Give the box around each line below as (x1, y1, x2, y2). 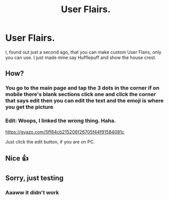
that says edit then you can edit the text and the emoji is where (5, 97, 164, 104)
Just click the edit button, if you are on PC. (5, 138, 95, 145)
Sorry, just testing (5, 174, 64, 183)
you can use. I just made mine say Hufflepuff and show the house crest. (5, 54, 157, 61)
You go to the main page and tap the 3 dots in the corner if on (5, 84, 160, 92)
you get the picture (5, 103, 54, 110)
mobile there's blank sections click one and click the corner (5, 91, 156, 98)
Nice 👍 (5, 154, 29, 162)
